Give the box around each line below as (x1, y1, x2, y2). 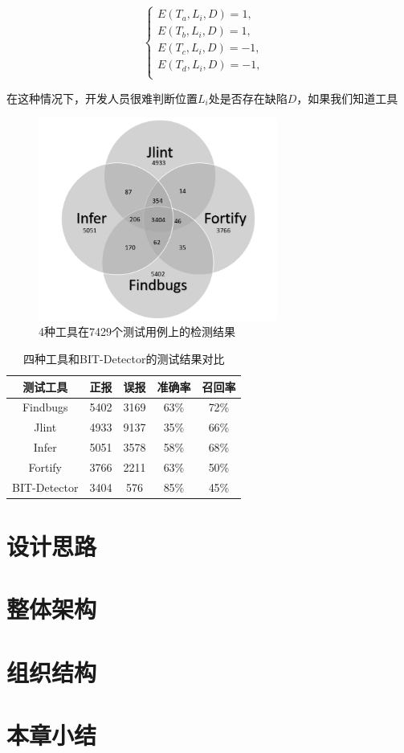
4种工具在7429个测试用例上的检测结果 (39, 323, 235, 340)
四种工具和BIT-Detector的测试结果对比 (23, 350, 225, 366)
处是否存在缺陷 (208, 89, 288, 106)
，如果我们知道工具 (296, 89, 398, 106)
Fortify (28, 458, 62, 475)
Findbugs (22, 399, 68, 415)
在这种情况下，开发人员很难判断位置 (6, 89, 198, 106)
